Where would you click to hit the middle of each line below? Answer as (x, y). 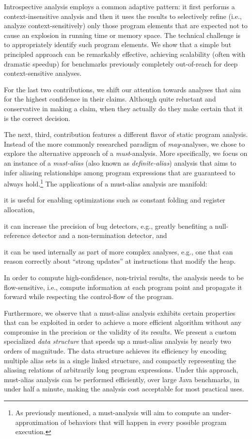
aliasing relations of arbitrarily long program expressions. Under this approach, (121, 370)
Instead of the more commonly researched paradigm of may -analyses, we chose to (125, 144)
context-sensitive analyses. (43, 73)
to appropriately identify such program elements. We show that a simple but (118, 44)
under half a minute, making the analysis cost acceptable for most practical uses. (124, 389)
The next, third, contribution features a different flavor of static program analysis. (126, 134)
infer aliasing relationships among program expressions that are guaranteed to (120, 172)
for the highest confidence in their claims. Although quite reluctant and (110, 99)
